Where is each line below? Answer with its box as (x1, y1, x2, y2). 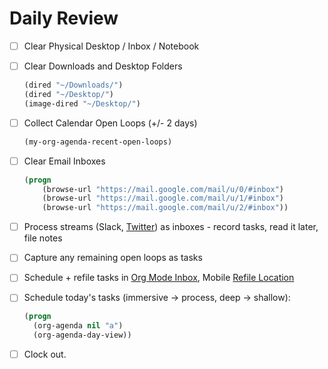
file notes (23, 232, 63, 244)
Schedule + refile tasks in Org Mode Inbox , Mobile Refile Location (23, 272, 295, 284)
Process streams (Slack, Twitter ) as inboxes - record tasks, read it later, (23, 221, 319, 233)
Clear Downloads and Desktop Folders (23, 60, 183, 72)
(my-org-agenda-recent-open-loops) (23, 137, 173, 147)
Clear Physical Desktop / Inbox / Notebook (23, 40, 200, 52)
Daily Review (9, 7, 119, 30)
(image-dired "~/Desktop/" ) (23, 98, 141, 109)
